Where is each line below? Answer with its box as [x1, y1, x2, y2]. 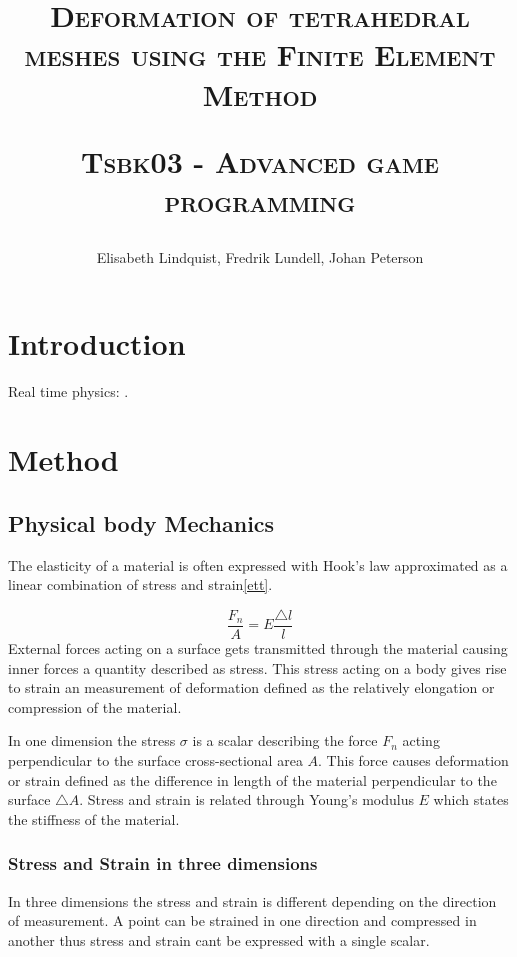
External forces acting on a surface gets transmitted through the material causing [8, 638, 508, 659]
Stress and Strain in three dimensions [8, 851, 318, 876]
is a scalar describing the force [192, 730, 378, 751]
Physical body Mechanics [8, 508, 275, 539]
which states [433, 789, 509, 810]
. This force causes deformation [318, 750, 509, 771]
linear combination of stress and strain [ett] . [8, 574, 273, 595]
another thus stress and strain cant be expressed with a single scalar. [8, 929, 430, 950]
